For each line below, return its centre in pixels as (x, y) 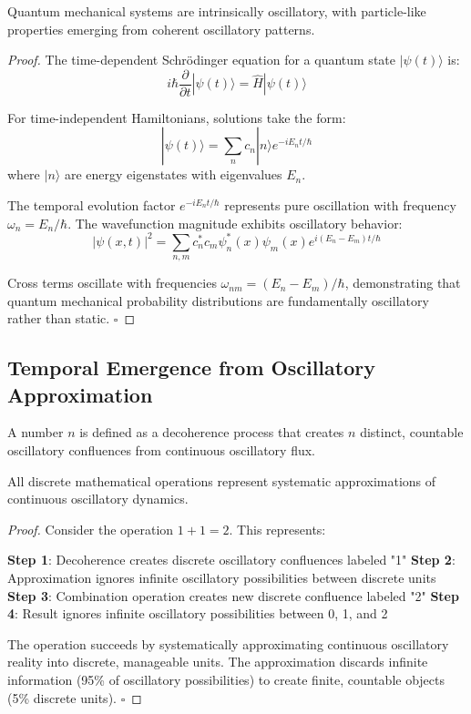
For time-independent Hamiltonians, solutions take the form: (177, 117)
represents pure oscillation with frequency (340, 205)
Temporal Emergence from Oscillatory (191, 367)
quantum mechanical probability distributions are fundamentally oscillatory (218, 300)
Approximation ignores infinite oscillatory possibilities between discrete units (222, 578)
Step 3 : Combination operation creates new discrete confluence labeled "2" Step (233, 595)
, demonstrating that (403, 283)
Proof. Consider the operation (91, 529)
